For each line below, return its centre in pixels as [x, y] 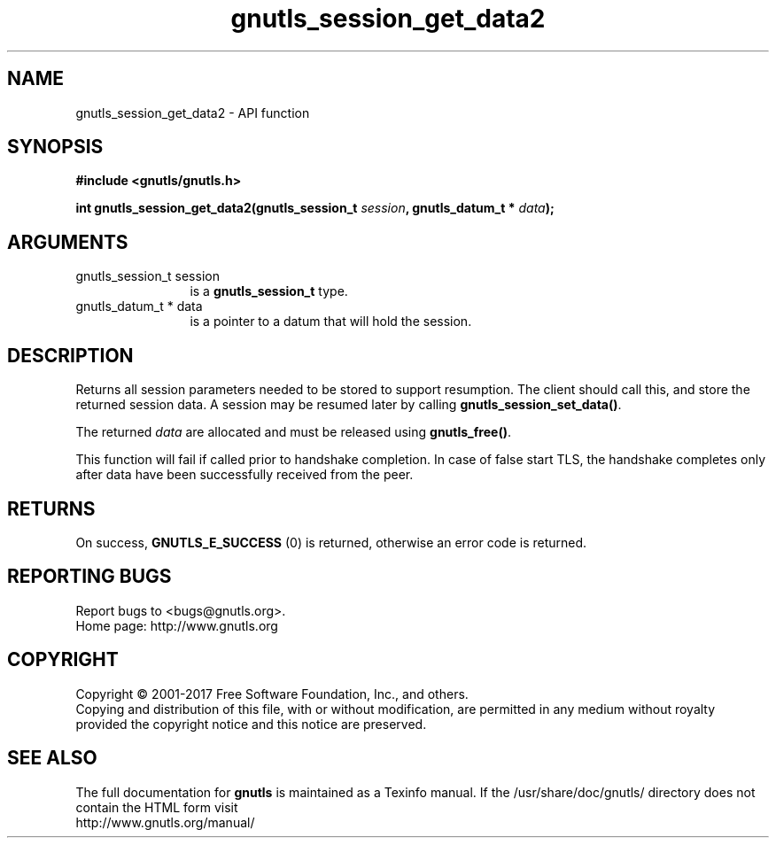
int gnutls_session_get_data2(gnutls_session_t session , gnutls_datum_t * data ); [315, 208]
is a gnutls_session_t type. [269, 291]
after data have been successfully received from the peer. [244, 475]
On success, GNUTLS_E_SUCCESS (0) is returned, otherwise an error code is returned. [331, 542]
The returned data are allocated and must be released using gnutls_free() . [293, 432]
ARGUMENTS [68, 242]
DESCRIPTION [70, 355]
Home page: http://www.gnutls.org [177, 625]
